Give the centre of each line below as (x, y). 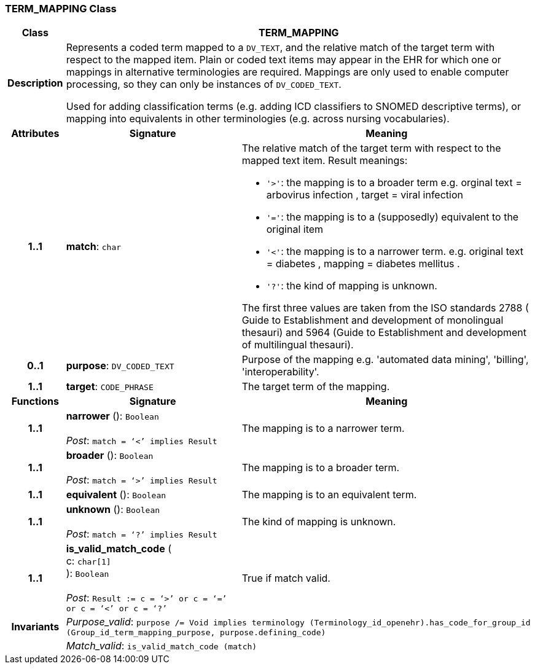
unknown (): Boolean (113, 510)
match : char (94, 247)
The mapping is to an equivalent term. (329, 495)
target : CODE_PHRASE (110, 387)
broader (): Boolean (110, 456)
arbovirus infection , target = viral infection (365, 195)
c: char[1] (88, 561)
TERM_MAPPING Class (61, 9)
